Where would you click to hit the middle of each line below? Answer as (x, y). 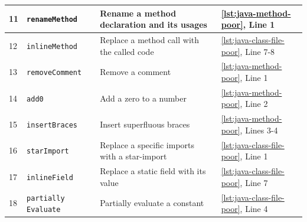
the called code (127, 51)
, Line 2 (254, 104)
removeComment (54, 73)
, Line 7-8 (257, 51)
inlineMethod (52, 46)
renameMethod (52, 20)
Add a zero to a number (143, 98)
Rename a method (138, 13)
